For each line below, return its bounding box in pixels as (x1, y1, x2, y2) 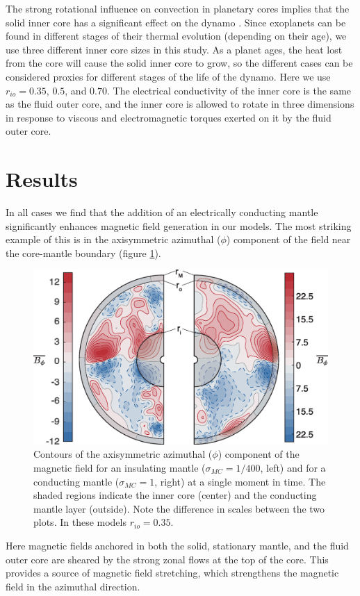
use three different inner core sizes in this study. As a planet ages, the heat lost (6, 42, 343, 56)
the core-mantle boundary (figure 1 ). (6, 245, 161, 260)
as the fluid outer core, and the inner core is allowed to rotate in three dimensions (6, 97, 354, 111)
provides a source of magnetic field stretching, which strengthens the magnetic (6, 565, 339, 580)
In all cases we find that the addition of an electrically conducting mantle (6, 205, 318, 220)
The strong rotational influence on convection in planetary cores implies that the (6, 1, 350, 15)
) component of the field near (226, 232, 351, 247)
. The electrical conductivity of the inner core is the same (107, 83, 352, 97)
